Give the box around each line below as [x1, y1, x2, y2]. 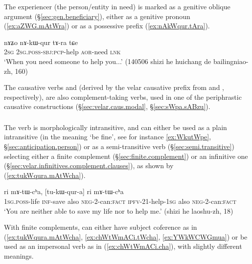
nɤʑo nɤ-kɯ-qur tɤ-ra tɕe [4, 37, 78, 47]
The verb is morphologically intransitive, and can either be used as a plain [4, 122, 227, 132]
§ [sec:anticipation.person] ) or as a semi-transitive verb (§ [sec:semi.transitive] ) [4, 141, 234, 152]
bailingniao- [213, 56, 249, 66]
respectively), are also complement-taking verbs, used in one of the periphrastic [4, 91, 242, 102]
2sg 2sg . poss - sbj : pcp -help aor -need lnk [4, 46, 121, 57]
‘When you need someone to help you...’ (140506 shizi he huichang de [4, 56, 211, 66]
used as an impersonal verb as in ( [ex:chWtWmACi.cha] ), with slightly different [4, 241, 242, 251]
